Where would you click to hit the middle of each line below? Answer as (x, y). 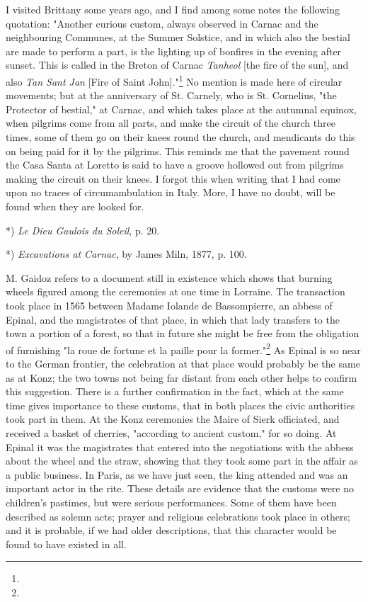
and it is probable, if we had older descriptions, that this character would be (171, 530)
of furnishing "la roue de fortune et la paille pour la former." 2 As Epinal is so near (183, 348)
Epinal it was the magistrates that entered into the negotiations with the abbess (180, 447)
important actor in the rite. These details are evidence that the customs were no (180, 488)
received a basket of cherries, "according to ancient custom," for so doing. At (171, 432)
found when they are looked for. (75, 206)
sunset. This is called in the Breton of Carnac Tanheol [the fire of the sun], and (177, 65)
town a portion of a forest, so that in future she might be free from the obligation (183, 333)
